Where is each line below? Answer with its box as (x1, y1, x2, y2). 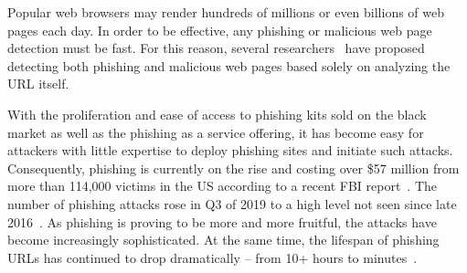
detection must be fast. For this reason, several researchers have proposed (7, 38, 425, 58)
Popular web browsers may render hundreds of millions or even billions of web (7, 3, 445, 21)
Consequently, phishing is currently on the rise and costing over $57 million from (7, 158, 460, 177)
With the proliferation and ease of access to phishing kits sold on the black (7, 104, 427, 123)
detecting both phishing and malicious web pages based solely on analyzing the (7, 56, 451, 75)
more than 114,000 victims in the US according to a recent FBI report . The (7, 176, 438, 195)
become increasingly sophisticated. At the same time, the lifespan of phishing (7, 230, 440, 249)
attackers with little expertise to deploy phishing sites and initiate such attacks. (7, 141, 453, 160)
